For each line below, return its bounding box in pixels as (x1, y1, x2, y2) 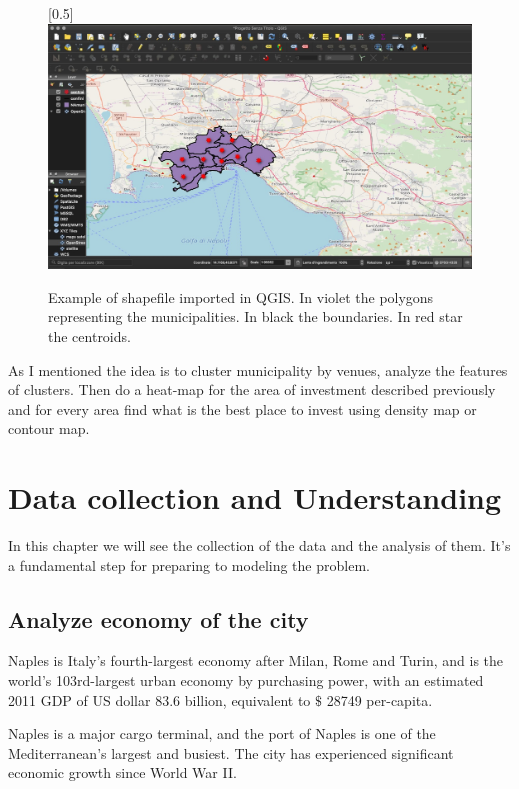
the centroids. (48, 325, 131, 346)
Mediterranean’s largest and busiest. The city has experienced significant (8, 742, 454, 763)
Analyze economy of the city (8, 603, 309, 634)
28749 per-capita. (326, 689, 433, 710)
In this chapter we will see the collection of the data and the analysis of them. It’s (8, 535, 511, 555)
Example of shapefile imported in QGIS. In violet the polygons (48, 286, 434, 307)
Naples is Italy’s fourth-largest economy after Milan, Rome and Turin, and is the (8, 650, 504, 671)
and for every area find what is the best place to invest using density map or (8, 398, 477, 419)
